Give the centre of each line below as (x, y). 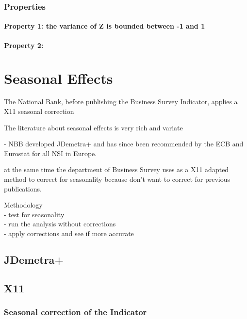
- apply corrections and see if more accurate (69, 233)
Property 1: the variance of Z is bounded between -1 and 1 (105, 26)
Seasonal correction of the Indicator (75, 311)
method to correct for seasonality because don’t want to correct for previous (117, 179)
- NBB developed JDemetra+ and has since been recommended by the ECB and (124, 144)
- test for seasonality (34, 214)
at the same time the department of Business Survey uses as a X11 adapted (116, 169)
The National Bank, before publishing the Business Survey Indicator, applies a (121, 102)
